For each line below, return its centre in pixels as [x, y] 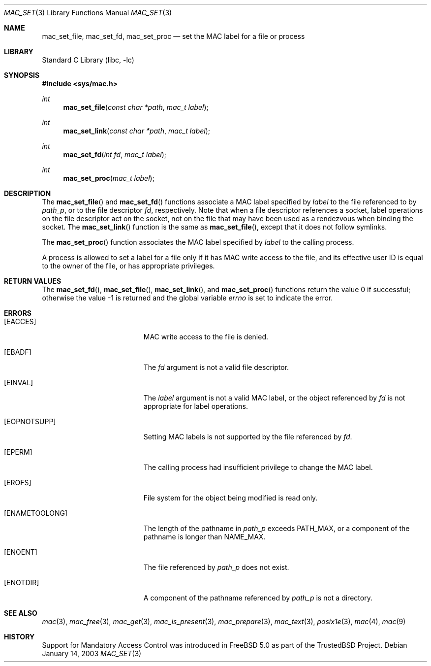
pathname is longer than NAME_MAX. [204, 537]
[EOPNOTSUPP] [30, 421]
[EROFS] [18, 483]
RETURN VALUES [33, 281]
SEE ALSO [21, 613]
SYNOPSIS [22, 75]
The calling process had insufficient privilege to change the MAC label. [258, 467]
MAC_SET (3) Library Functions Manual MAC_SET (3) [88, 13]
